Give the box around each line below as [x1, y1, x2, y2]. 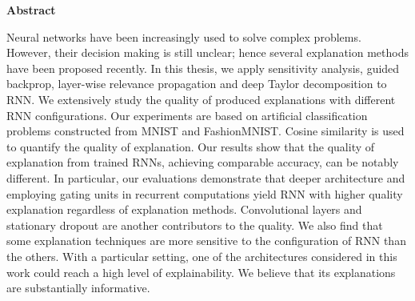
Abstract [6, 2, 56, 18]
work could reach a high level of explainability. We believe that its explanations [6, 263, 396, 280]
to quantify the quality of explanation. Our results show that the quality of [6, 138, 375, 155]
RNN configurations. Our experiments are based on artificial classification [6, 106, 368, 123]
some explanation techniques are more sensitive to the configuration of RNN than [6, 232, 406, 249]
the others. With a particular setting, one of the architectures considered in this [6, 247, 397, 264]
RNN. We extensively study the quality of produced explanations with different [6, 90, 396, 107]
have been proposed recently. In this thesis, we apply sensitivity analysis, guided [6, 59, 400, 76]
